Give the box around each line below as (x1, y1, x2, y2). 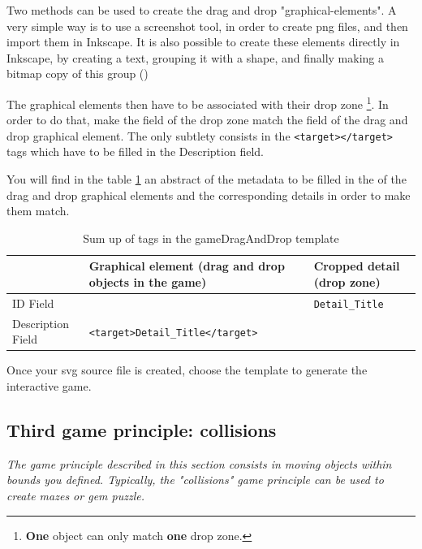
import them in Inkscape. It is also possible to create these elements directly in (6, 33, 400, 50)
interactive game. (6, 378, 92, 395)
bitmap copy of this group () (6, 65, 149, 82)
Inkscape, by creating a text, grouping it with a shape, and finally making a (6, 49, 384, 66)
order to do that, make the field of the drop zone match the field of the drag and (6, 111, 408, 128)
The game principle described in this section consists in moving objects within (6, 455, 392, 472)
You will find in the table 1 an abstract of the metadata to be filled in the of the (6, 171, 407, 188)
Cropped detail (313, 257, 400, 274)
